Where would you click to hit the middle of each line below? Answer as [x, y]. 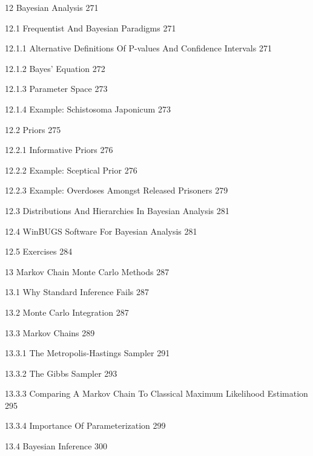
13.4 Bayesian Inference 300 [56, 446]
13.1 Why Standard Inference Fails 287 [77, 292]
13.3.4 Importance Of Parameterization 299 [85, 425]
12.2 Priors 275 [33, 129]
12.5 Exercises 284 [39, 251]
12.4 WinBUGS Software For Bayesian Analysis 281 [101, 231]
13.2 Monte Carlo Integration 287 [67, 312]
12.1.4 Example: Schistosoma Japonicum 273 [88, 109]
